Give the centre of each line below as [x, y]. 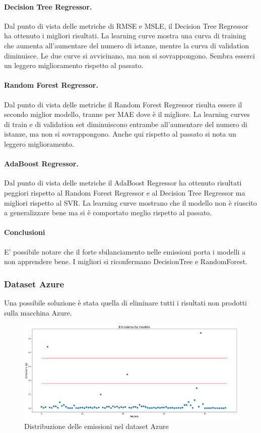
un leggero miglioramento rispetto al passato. [74, 65]
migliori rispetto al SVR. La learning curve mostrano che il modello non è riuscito [130, 202]
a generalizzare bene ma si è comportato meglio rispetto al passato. [108, 212]
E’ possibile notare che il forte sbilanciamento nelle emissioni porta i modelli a [125, 251]
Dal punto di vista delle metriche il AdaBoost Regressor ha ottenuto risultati [123, 183]
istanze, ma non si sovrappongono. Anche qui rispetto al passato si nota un [120, 134]
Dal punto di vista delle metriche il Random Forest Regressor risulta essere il [123, 104]
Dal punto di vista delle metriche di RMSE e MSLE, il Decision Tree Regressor [126, 25]
